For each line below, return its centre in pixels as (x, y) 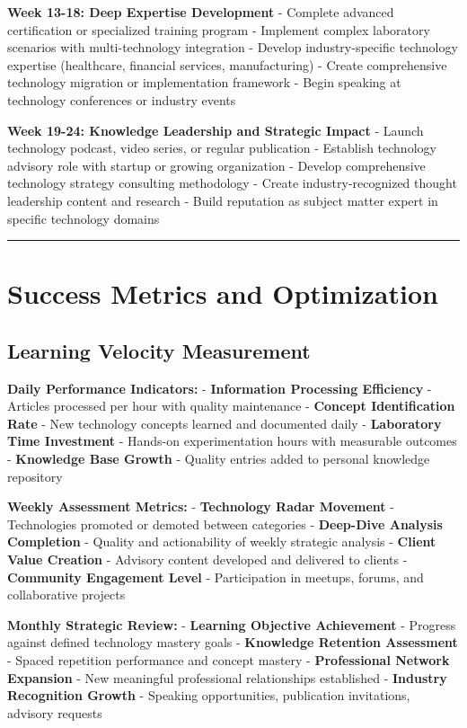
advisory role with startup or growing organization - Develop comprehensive (216, 165)
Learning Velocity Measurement (159, 350)
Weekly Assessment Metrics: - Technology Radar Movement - (201, 506)
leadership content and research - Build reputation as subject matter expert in (223, 200)
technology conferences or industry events (122, 99)
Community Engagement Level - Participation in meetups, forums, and (216, 577)
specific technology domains (84, 218)
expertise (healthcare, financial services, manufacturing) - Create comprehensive (227, 64)
